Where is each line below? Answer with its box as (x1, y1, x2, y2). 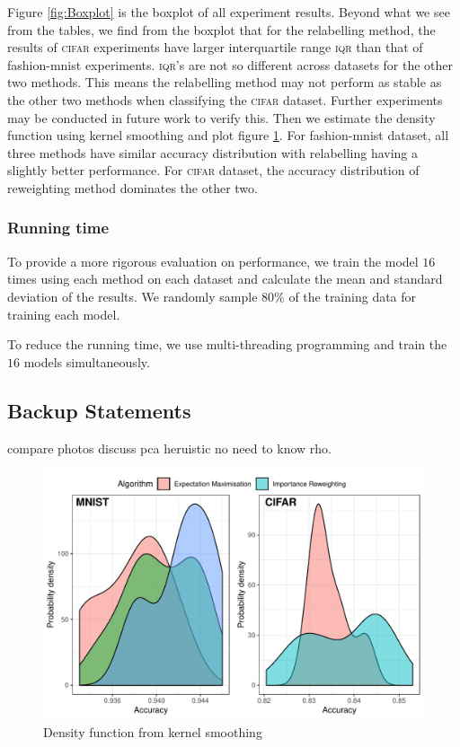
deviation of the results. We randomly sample (7, 286, 258, 305)
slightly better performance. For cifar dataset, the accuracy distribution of (7, 161, 420, 180)
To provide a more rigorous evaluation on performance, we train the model (7, 251, 419, 270)
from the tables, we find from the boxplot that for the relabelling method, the (7, 20, 436, 39)
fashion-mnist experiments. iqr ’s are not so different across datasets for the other (7, 55, 454, 74)
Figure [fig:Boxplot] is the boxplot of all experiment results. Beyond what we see (7, 3, 450, 21)
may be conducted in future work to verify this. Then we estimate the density (7, 108, 436, 127)
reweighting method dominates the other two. (7, 178, 258, 197)
